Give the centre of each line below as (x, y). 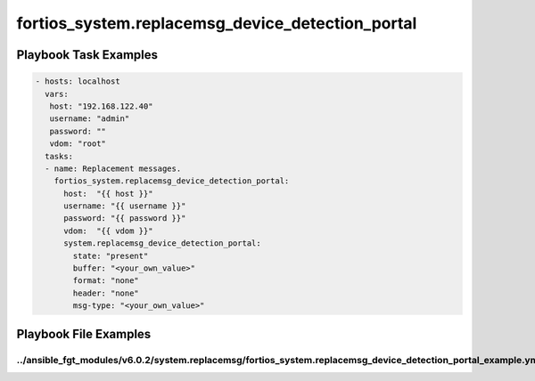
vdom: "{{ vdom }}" (108, 231)
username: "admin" (90, 119)
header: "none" (106, 293)
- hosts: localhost (78, 81)
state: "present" (111, 255)
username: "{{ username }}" (125, 206)
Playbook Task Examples (87, 55)
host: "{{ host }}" (108, 193)
